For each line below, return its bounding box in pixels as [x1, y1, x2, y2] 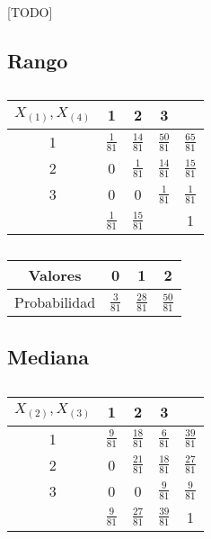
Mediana [7, 342, 90, 370]
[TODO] [7, 2, 53, 21]
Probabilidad [14, 292, 96, 313]
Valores [28, 265, 82, 286]
